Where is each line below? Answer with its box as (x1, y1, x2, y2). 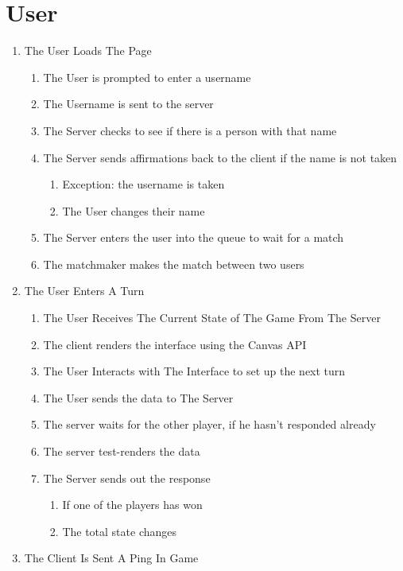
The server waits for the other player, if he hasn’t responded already (43, 416, 376, 433)
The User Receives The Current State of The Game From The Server (43, 309, 381, 326)
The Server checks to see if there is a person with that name (43, 122, 337, 138)
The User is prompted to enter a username (43, 68, 251, 85)
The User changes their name (62, 202, 205, 219)
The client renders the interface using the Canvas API (43, 336, 307, 352)
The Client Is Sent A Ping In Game (24, 550, 199, 566)
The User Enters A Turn (24, 282, 145, 299)
